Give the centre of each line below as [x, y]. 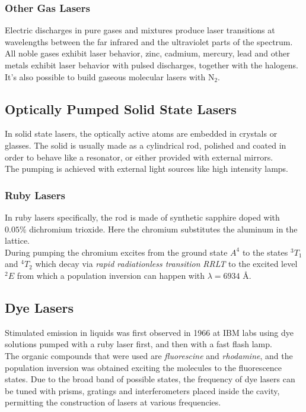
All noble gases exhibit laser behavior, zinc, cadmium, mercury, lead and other [147, 53]
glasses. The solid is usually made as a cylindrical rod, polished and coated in [146, 145]
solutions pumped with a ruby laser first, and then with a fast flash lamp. [138, 344]
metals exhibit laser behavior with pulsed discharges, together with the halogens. [152, 65]
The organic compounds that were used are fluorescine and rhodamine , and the [149, 355]
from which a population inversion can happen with [111, 275]
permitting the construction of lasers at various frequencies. [113, 402]
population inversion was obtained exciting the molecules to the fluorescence [144, 367]
